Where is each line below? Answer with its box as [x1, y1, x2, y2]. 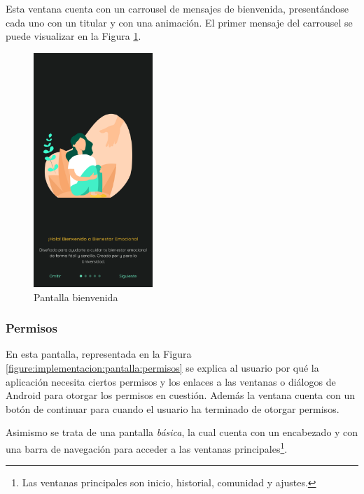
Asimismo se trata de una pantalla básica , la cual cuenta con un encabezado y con [6, 425, 358, 439]
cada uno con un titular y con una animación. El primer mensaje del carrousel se [6, 15, 353, 29]
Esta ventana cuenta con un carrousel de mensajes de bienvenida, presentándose [6, 1, 349, 15]
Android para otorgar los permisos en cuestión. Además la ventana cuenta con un [6, 388, 356, 402]
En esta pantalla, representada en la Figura [6, 347, 192, 361]
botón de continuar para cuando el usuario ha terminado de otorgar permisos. [6, 401, 339, 416]
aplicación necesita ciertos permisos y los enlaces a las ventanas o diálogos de [6, 374, 336, 388]
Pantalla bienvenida [34, 289, 118, 304]
